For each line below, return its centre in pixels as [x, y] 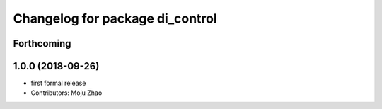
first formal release [58, 83]
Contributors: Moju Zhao [66, 93]
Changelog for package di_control [115, 18]
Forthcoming [42, 44]
